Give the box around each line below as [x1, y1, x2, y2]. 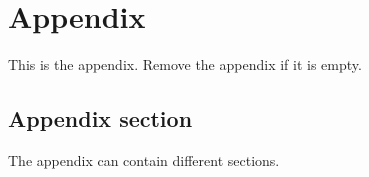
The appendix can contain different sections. [8, 149, 280, 170]
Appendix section [8, 103, 193, 134]
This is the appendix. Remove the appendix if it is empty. [8, 54, 362, 75]
